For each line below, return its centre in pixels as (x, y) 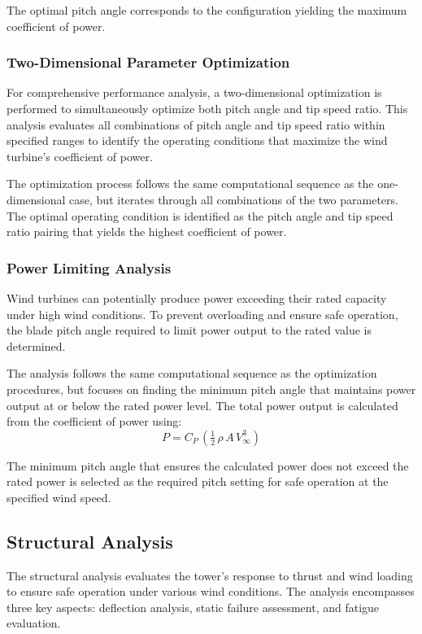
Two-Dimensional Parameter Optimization (148, 62)
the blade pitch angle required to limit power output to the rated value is (189, 330)
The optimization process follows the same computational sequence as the (190, 184)
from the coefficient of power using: (94, 421)
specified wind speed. (59, 497)
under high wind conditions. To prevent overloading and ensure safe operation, (202, 314)
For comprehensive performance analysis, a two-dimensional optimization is (194, 92)
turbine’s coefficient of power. (80, 156)
